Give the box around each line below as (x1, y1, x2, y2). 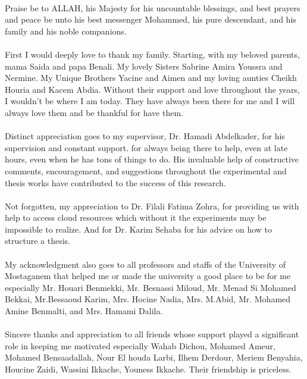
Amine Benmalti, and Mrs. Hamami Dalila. (5, 305, 163, 317)
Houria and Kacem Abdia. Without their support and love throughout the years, (5, 83, 300, 95)
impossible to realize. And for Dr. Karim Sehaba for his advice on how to (5, 223, 272, 235)
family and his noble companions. (5, 24, 127, 37)
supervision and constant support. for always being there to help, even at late (5, 141, 288, 154)
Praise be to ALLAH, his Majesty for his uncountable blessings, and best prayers (5, 1, 300, 14)
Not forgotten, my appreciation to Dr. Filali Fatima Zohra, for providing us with (5, 199, 299, 212)
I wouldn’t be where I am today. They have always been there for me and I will (5, 95, 295, 107)
